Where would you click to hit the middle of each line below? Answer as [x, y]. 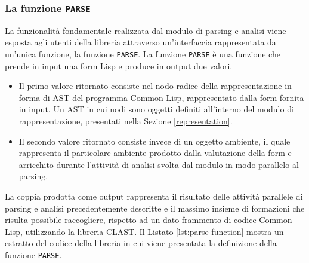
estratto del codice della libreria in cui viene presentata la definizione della [141, 243]
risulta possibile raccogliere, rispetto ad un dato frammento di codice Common [149, 220]
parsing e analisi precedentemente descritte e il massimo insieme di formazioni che [155, 208]
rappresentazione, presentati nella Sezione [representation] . [126, 121]
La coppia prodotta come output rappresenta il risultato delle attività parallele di [154, 196]
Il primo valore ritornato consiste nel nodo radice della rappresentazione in [155, 86]
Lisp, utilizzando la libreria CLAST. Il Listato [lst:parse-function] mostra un [144, 231]
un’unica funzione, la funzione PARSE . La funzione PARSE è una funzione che [143, 53]
